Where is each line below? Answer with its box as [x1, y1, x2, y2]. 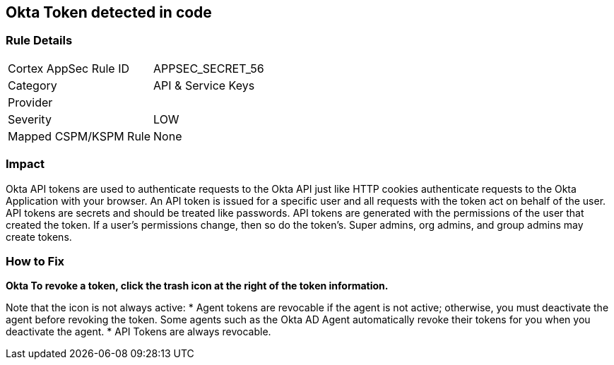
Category [8, 78, 57, 92]
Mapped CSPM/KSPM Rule [8, 128, 151, 143]
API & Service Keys [153, 78, 255, 92]
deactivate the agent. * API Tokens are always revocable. [6, 325, 271, 338]
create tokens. [6, 230, 72, 243]
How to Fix [6, 253, 65, 268]
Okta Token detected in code [6, 4, 212, 21]
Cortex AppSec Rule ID [8, 61, 130, 76]
